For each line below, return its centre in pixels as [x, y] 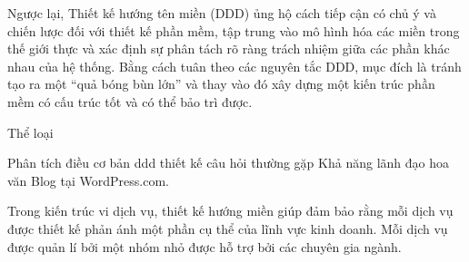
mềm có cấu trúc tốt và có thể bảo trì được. [130, 101]
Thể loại [30, 132]
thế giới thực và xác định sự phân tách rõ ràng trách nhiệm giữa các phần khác [229, 49]
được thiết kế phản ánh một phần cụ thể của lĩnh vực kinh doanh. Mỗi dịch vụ [228, 228]
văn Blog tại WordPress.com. [88, 180]
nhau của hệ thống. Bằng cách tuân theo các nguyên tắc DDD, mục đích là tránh [234, 66]
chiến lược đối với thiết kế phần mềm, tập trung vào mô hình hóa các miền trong [234, 30]
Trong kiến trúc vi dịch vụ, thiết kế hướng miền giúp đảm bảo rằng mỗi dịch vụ [230, 211]
